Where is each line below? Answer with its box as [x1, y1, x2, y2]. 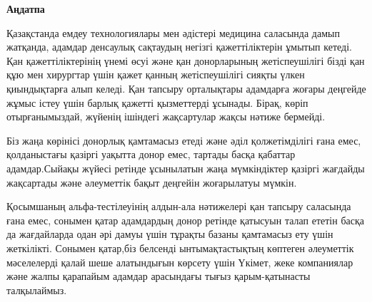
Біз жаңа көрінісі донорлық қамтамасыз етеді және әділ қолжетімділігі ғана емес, [6, 132, 361, 147]
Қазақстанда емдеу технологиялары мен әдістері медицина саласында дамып [6, 25, 340, 40]
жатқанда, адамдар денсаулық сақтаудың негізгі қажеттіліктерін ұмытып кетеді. [6, 39, 352, 54]
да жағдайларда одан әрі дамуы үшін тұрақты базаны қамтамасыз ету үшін [6, 226, 333, 241]
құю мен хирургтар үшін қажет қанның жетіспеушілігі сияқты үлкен [6, 67, 305, 82]
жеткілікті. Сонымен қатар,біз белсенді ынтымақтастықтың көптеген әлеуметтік [6, 240, 354, 255]
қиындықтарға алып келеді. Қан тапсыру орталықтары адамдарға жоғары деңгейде [6, 80, 366, 95]
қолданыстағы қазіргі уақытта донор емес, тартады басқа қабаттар [6, 147, 296, 162]
